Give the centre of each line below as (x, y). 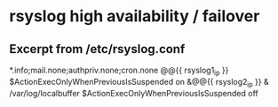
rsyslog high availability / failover (135, 16)
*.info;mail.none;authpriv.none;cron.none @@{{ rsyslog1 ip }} (119, 71)
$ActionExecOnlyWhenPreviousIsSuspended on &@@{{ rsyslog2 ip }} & (139, 83)
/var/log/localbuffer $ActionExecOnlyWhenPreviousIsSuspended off (134, 93)
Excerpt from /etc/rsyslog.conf (97, 49)
